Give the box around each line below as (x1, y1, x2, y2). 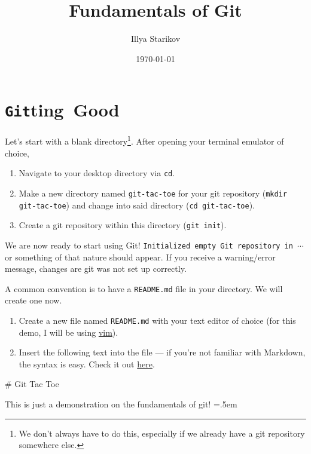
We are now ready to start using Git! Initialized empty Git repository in (5, 238, 293, 251)
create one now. (5, 294, 62, 306)
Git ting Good (5, 97, 120, 122)
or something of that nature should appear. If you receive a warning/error (5, 250, 276, 263)
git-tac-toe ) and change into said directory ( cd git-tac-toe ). (19, 198, 255, 211)
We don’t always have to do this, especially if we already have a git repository (19, 427, 305, 439)
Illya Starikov (130, 32, 181, 45)
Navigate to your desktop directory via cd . (19, 167, 175, 179)
